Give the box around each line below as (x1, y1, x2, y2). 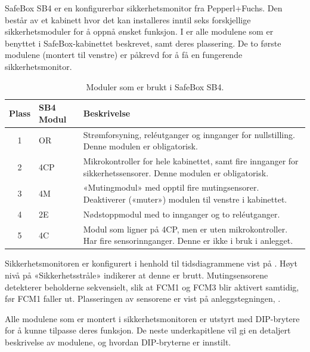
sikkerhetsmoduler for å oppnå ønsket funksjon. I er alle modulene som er (5, 25, 274, 38)
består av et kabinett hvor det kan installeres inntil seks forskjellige (5, 13, 251, 26)
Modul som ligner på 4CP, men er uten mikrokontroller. (83, 222, 288, 235)
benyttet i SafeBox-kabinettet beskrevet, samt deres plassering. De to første (5, 36, 281, 49)
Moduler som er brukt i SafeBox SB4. (86, 80, 224, 93)
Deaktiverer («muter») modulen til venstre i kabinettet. (83, 193, 287, 206)
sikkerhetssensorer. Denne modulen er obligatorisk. (83, 166, 269, 179)
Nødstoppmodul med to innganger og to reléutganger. (83, 207, 280, 220)
